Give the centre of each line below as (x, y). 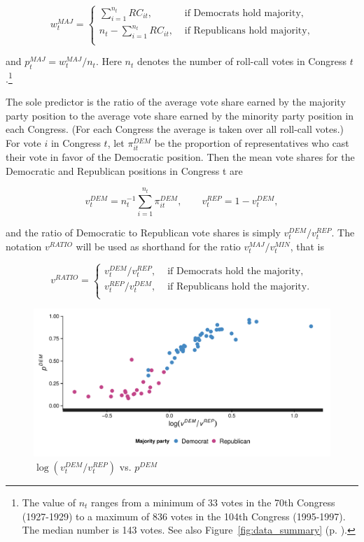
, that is (307, 246)
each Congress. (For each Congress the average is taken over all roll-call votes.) (175, 129)
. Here (108, 61)
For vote (23, 143)
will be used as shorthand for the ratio (158, 246)
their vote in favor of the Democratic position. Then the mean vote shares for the (180, 157)
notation (24, 246)
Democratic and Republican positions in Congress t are (124, 170)
